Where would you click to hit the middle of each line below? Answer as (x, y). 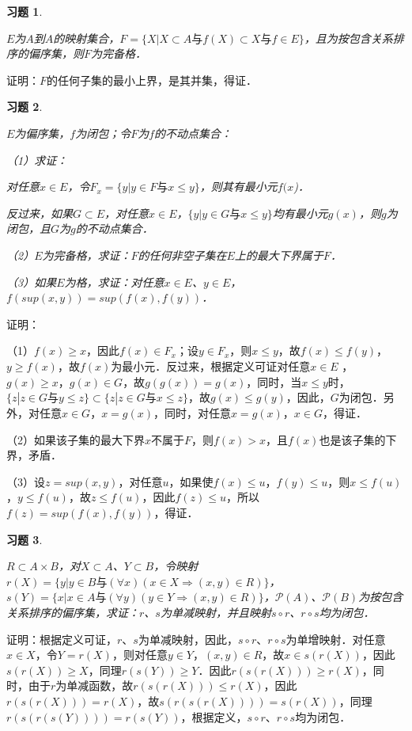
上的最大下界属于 (279, 255)
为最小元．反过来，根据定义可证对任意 (211, 365)
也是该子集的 (352, 439)
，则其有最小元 (238, 187)
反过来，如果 (40, 213)
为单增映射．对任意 (336, 639)
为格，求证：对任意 (114, 282)
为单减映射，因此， (188, 639)
